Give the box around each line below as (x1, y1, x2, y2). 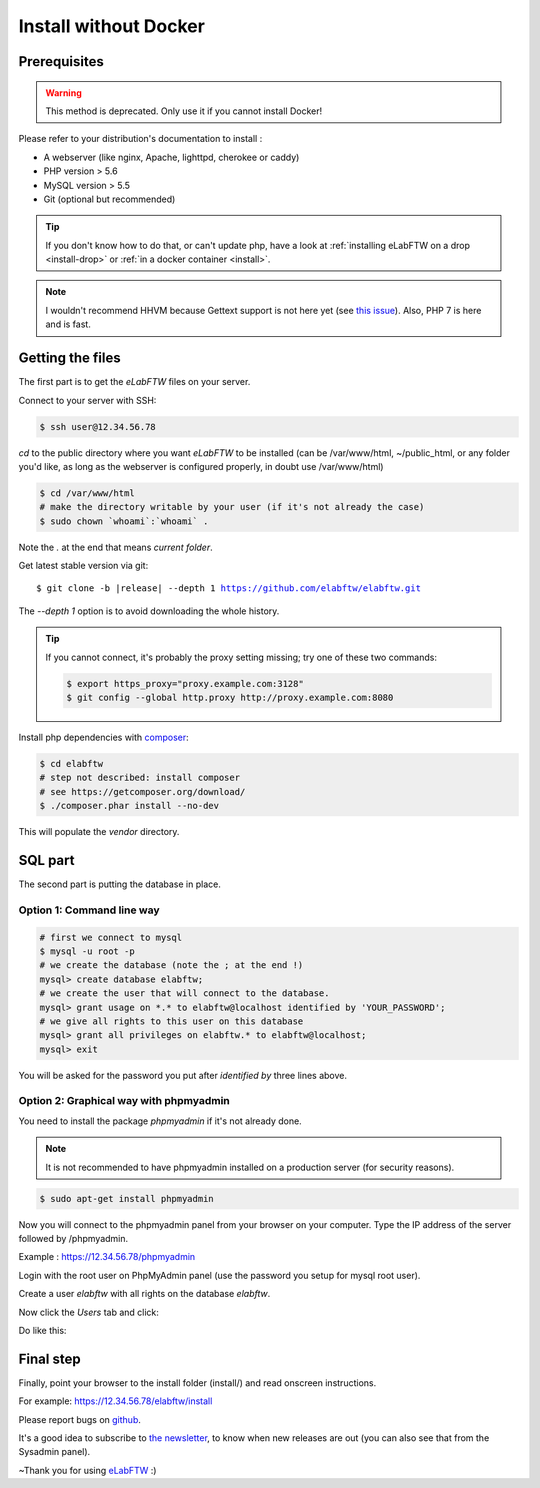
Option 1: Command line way (18, 903, 160, 917)
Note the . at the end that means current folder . (18, 541, 214, 553)
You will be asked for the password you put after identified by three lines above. (18, 1069, 348, 1081)
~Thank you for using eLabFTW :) (18, 1464, 157, 1476)
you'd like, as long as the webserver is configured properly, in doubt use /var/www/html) (18, 460, 384, 472)
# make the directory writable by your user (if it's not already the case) (39, 501, 425, 513)
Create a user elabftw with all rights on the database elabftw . (18, 1288, 271, 1300)
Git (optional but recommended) (43, 193, 176, 205)
